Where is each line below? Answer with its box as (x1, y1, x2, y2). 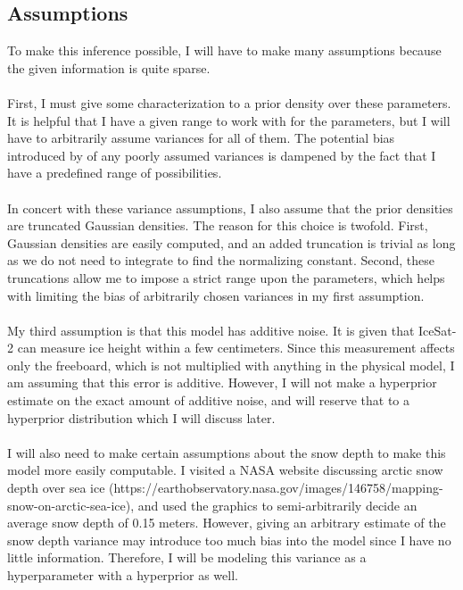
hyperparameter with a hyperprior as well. (7, 566, 238, 585)
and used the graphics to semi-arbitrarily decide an (137, 495, 418, 514)
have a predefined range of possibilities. (7, 163, 222, 182)
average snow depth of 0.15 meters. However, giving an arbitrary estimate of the (7, 513, 446, 532)
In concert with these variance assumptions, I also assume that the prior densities (7, 198, 453, 217)
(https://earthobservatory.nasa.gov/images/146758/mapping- (109, 478, 443, 497)
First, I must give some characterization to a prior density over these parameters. (7, 93, 451, 112)
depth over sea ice (7, 478, 105, 497)
